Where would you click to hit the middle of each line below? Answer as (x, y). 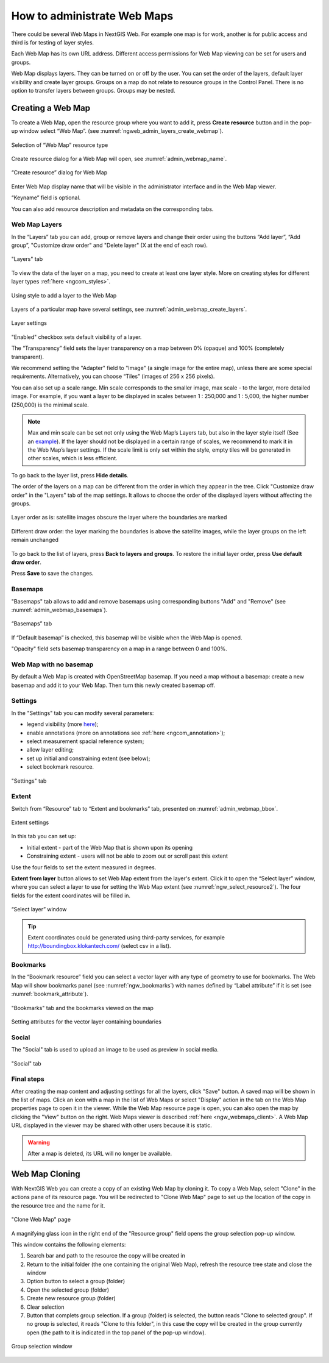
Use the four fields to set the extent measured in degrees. (84, 867)
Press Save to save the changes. (52, 574)
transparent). (28, 357)
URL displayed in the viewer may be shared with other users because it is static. (112, 1125)
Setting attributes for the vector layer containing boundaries (86, 1022)
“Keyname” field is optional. (46, 198)
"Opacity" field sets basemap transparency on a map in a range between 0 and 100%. (119, 649)
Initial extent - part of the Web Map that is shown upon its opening (110, 847)
